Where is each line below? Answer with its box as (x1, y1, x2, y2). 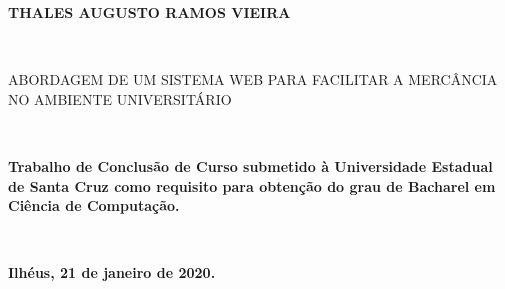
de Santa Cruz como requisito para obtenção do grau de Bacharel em (8, 175, 496, 196)
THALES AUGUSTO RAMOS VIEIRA (8, 2, 291, 22)
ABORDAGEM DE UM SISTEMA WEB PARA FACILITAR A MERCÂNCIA (8, 69, 498, 90)
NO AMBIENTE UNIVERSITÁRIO (8, 88, 232, 109)
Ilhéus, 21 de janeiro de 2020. (8, 262, 216, 283)
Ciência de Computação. (8, 195, 180, 216)
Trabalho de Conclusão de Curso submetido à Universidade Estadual (8, 155, 493, 176)
